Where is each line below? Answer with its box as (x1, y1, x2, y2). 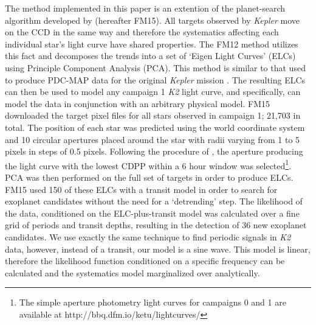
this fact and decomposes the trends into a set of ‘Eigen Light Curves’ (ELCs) (5, 49, 296, 62)
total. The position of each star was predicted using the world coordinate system (5, 121, 305, 133)
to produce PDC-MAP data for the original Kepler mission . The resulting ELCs (5, 73, 306, 86)
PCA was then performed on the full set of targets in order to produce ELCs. (5, 170, 294, 183)
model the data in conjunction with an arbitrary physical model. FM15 (5, 97, 270, 110)
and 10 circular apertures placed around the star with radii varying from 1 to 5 (5, 133, 300, 145)
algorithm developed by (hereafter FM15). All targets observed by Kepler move (5, 13, 300, 26)
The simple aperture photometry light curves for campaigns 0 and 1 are (19, 296, 286, 309)
